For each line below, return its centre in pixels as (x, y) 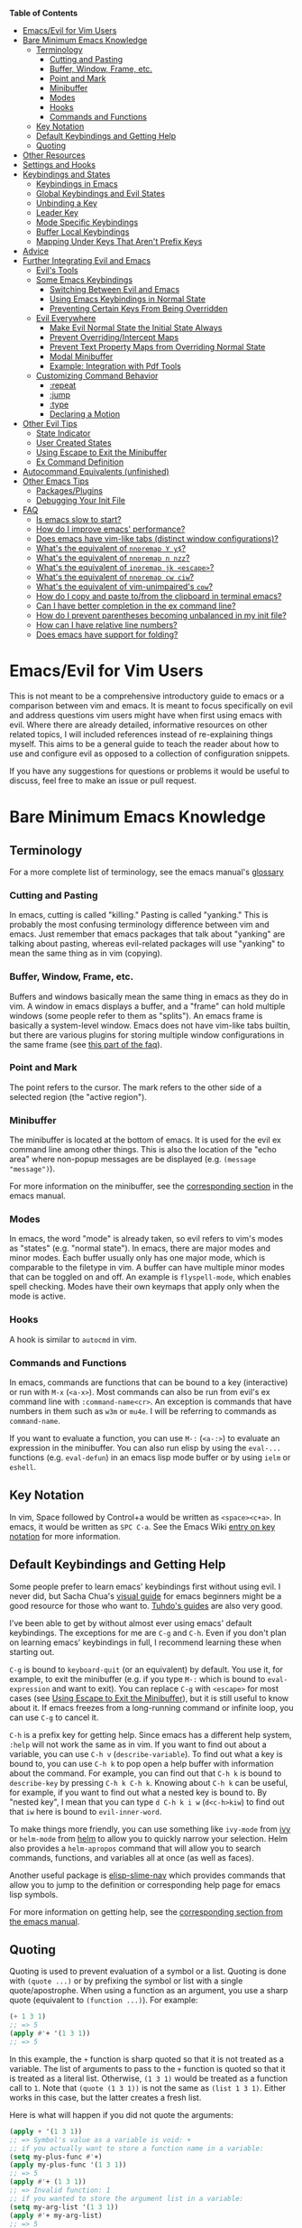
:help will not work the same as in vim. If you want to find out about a (138, 1744)
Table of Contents (44, 13)
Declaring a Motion (84, 414)
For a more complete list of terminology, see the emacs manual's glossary (146, 872)
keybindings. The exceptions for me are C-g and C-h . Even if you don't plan (148, 1632)
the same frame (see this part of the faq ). (86, 1044)
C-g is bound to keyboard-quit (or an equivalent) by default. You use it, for (146, 1669)
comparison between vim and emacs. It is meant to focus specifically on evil (151, 705)
